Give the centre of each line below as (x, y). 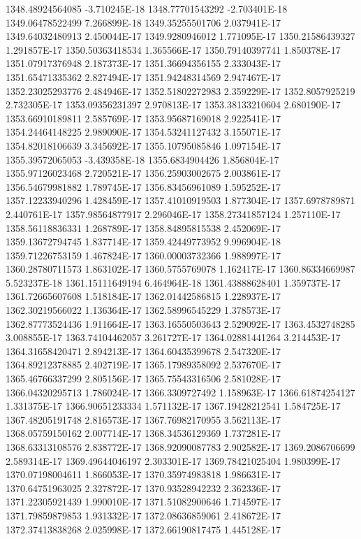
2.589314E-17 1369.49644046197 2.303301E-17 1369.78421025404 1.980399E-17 (173, 460)
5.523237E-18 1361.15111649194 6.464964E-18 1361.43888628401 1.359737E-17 (173, 282)
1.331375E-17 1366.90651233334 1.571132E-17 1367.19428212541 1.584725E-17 (173, 406)
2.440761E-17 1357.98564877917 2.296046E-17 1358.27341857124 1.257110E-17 (173, 214)
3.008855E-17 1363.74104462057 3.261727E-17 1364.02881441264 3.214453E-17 (173, 337)
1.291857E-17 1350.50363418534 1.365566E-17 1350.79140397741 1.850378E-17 (173, 49)
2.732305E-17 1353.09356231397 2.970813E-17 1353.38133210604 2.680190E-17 (173, 105)
